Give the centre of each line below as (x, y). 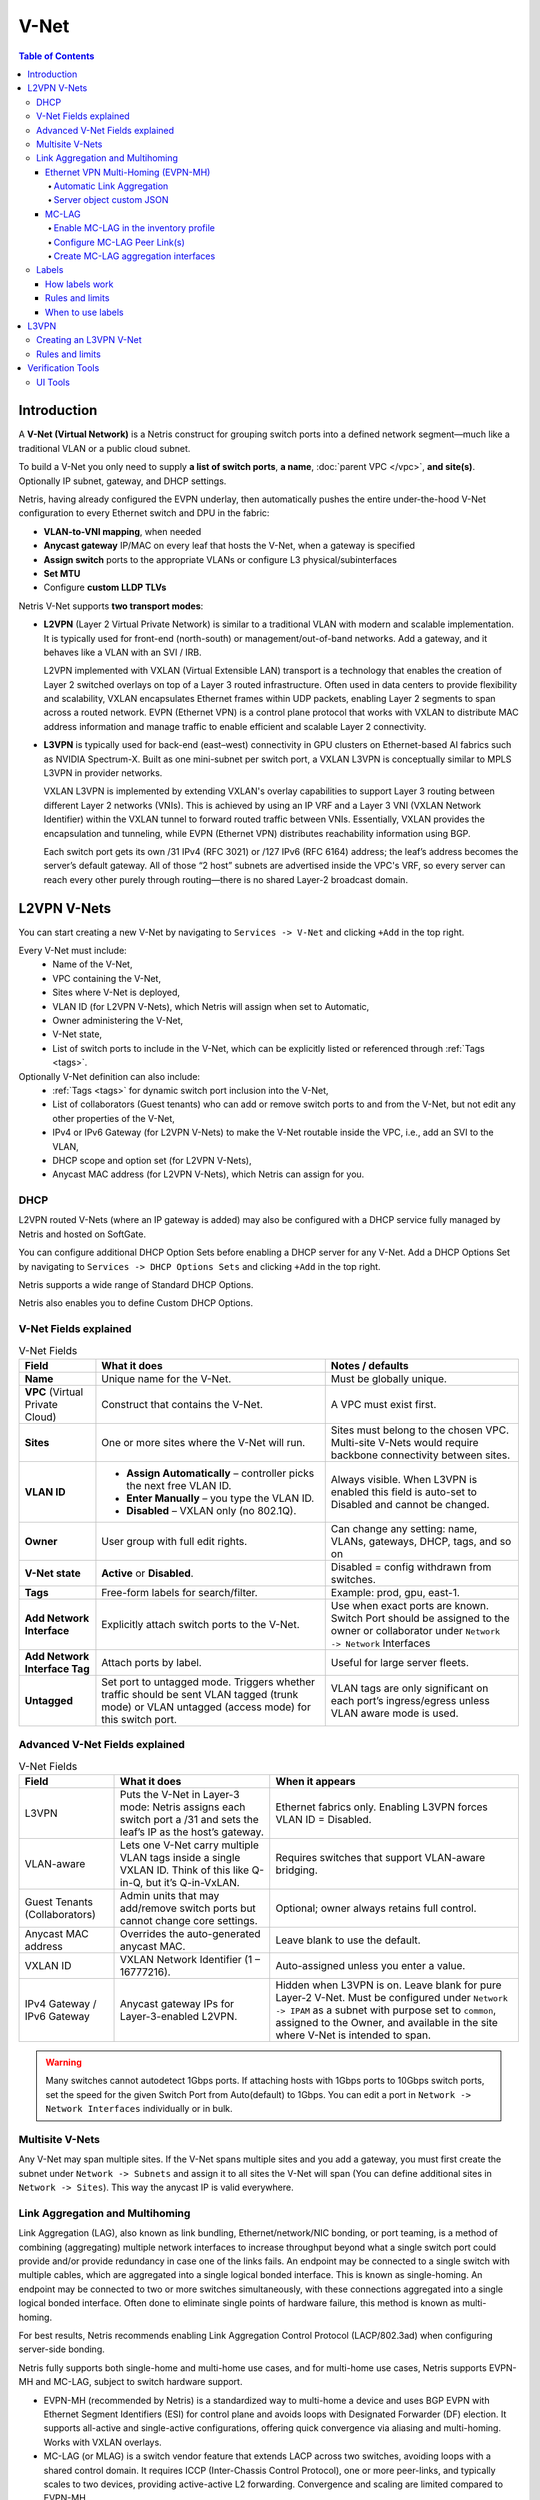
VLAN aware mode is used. (394, 1713)
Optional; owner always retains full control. (376, 1908)
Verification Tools (63, 368)
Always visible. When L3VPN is (404, 1479)
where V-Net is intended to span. (353, 2035)
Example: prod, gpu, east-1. (395, 1592)
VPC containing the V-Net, (107, 978)
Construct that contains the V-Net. (182, 1404)
